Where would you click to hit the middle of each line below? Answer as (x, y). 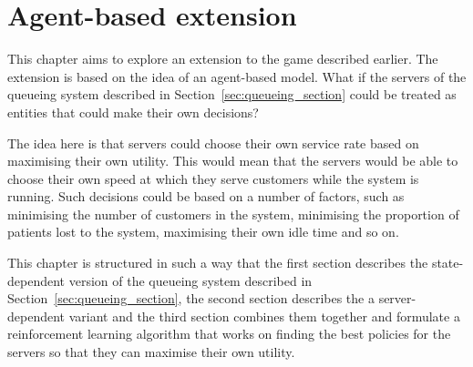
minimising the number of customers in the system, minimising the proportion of (233, 214)
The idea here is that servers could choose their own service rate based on (213, 143)
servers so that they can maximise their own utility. (151, 352)
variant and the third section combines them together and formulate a (264, 316)
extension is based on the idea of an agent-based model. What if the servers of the (237, 76)
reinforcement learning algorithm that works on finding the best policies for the (229, 334)
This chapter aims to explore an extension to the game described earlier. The (223, 59)
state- (447, 263)
